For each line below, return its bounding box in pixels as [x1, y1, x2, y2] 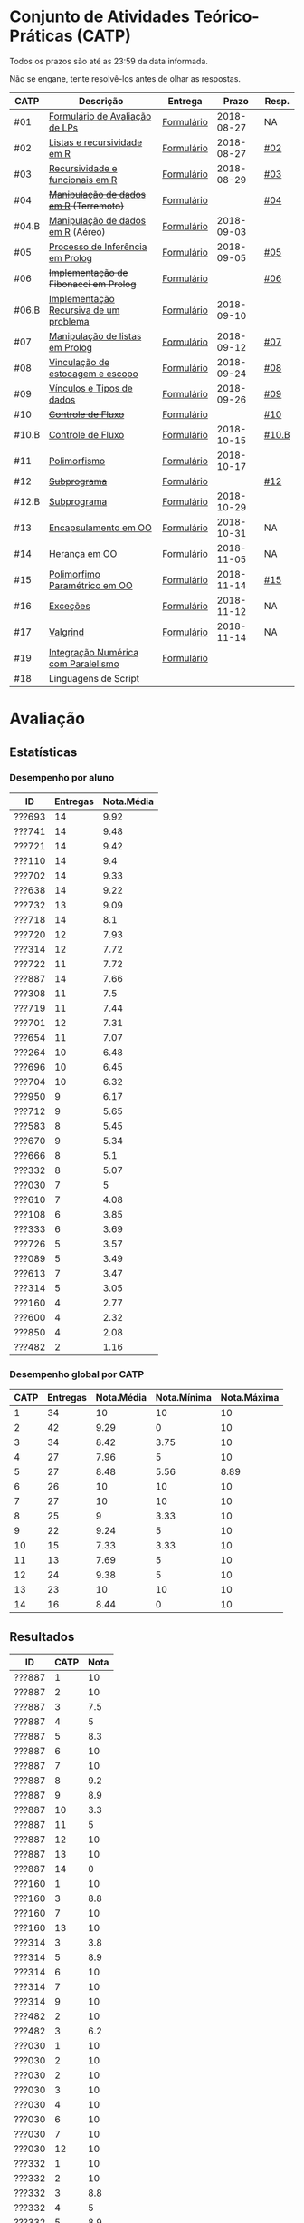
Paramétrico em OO [48, 578, 133, 591]
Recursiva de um [48, 304, 120, 316]
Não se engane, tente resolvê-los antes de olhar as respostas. [9, 73, 242, 83]
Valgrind [48, 626, 84, 638]
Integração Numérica [48, 646, 138, 658]
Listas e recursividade [48, 136, 143, 149]
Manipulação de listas [48, 329, 142, 342]
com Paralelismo [48, 657, 119, 670]
